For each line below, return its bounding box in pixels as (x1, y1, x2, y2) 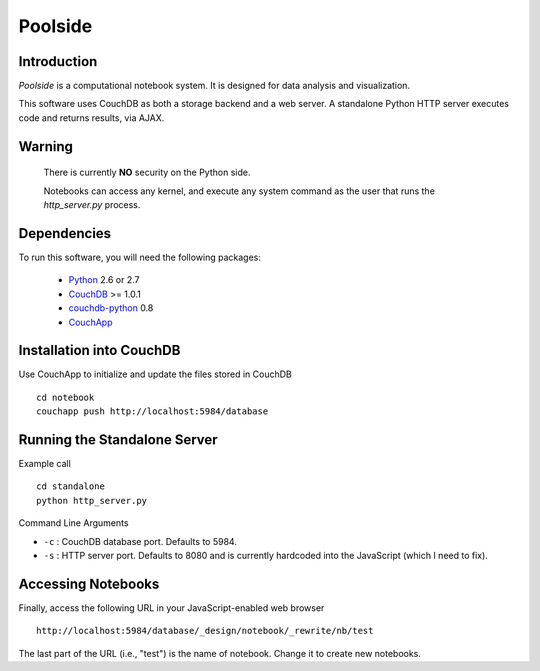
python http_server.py (36, 495, 148, 506)
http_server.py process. (43, 199, 141, 211)
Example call (18, 458, 72, 470)
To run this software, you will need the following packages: (18, 251, 262, 263)
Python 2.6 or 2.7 (68, 274, 140, 286)
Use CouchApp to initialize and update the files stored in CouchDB (18, 368, 292, 380)
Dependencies (18, 225, 112, 242)
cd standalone (36, 481, 105, 492)
